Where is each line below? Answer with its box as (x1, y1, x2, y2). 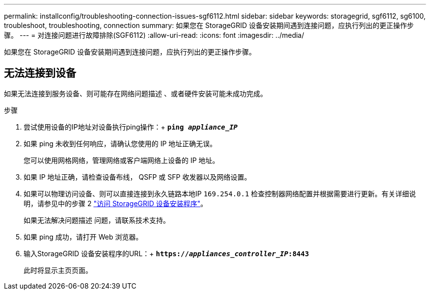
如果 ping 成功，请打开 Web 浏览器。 (24, 232, 143, 241)
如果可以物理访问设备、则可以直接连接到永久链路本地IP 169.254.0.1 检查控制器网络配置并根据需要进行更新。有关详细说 (24, 189, 416, 198)
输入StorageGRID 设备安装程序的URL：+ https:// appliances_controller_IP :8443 (24, 249, 309, 258)
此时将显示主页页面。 (24, 266, 92, 274)
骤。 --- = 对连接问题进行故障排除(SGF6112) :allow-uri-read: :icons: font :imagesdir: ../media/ (4, 31, 304, 39)
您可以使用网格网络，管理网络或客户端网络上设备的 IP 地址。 (24, 156, 219, 164)
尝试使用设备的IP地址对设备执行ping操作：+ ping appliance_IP (24, 122, 238, 131)
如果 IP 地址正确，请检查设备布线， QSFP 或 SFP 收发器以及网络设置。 (24, 172, 251, 181)
